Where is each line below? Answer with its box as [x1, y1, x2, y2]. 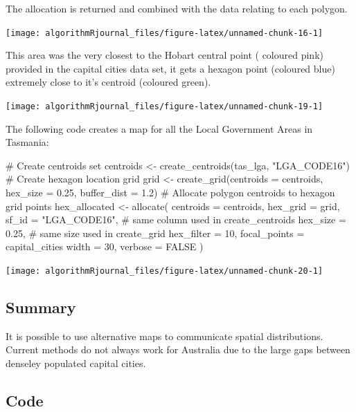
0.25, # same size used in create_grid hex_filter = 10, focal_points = [6, 225, 305, 240]
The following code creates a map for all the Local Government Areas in [6, 121, 313, 135]
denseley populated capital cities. [6, 356, 146, 371]
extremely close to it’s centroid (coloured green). [6, 75, 211, 89]
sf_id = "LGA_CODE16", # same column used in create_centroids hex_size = [6, 212, 346, 227]
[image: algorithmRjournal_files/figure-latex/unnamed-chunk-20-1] [6, 266, 323, 277]
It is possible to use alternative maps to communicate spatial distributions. [6, 328, 323, 343]
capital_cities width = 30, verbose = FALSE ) [6, 239, 204, 254]
